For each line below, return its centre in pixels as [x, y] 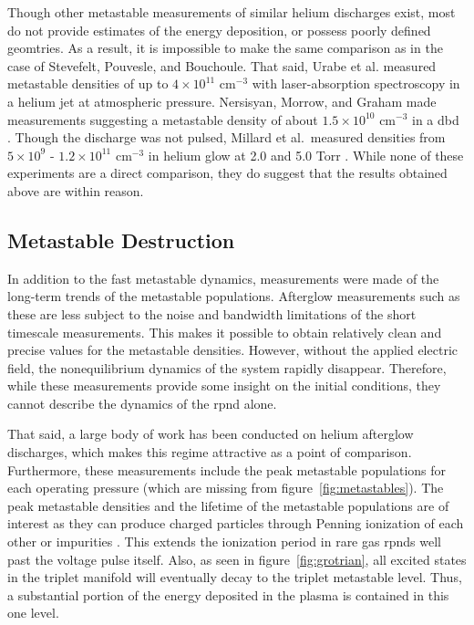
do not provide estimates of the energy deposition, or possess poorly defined [219, 30]
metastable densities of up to [88, 83]
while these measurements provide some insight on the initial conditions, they [224, 385]
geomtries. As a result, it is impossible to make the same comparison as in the [225, 48]
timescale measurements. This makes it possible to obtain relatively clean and [225, 332]
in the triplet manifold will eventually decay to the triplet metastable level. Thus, [235, 577]
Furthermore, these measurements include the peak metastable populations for [227, 469]
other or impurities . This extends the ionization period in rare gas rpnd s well [224, 542]
